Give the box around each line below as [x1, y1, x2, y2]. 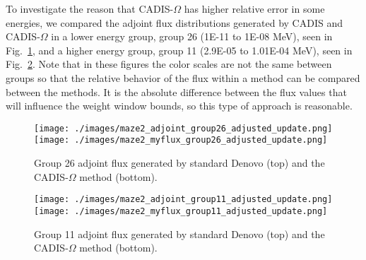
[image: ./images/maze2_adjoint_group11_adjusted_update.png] [34, 194, 333, 205]
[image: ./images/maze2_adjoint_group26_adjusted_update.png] [34, 123, 333, 134]
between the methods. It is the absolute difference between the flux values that [6, 84, 347, 99]
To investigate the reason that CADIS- [6, 1, 174, 16]
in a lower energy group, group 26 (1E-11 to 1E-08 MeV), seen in [51, 29, 333, 44]
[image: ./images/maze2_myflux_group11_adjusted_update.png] [34, 206, 328, 216]
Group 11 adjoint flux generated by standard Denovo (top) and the [34, 226, 325, 241]
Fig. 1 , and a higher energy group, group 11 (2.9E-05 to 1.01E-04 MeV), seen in [6, 42, 353, 57]
